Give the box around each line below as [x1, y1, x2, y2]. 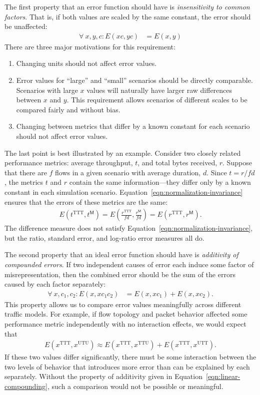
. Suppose [222, 157, 252, 168]
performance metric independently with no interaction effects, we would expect [4, 318, 246, 329]
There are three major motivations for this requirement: [4, 41, 175, 51]
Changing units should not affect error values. [16, 58, 157, 68]
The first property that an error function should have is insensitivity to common [4, 1, 250, 11]
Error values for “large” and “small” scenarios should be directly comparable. [16, 75, 253, 85]
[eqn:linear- [205, 371, 240, 382]
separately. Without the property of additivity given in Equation [4, 371, 202, 382]
